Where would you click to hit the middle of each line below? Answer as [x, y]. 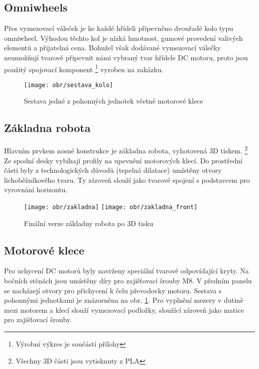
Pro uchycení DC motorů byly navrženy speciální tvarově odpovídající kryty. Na [127, 271]
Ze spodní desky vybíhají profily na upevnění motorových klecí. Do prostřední [123, 160]
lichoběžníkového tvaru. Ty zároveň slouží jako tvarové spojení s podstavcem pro [127, 180]
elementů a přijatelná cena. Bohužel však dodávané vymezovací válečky [113, 48]
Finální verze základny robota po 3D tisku [89, 223]
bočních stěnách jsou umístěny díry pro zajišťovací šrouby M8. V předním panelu [128, 280]
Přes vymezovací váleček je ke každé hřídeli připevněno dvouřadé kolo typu [119, 28]
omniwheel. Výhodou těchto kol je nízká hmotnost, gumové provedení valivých [124, 38]
